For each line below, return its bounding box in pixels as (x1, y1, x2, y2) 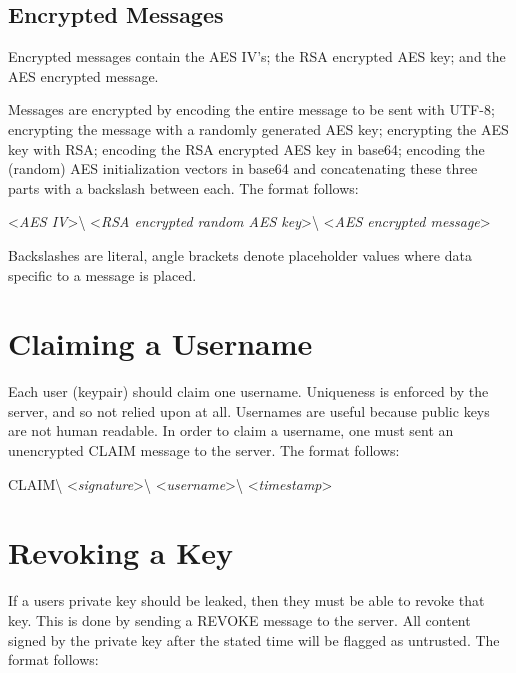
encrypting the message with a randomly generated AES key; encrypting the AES (8, 118, 509, 139)
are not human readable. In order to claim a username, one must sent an (8, 420, 454, 441)
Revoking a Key (8, 532, 234, 573)
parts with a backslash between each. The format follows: (8, 177, 359, 198)
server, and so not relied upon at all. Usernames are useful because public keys (8, 400, 490, 421)
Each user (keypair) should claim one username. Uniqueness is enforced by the (8, 381, 489, 402)
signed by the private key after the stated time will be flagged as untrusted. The (8, 629, 500, 650)
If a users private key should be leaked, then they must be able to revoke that (8, 590, 485, 611)
